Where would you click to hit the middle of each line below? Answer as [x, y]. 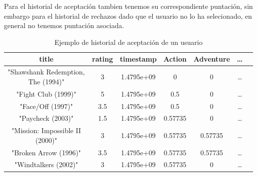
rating [103, 59]
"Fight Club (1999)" [46, 93]
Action [175, 59]
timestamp [138, 59]
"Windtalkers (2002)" [46, 164]
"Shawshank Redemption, [46, 72]
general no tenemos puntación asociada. [64, 25]
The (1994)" [46, 81]
